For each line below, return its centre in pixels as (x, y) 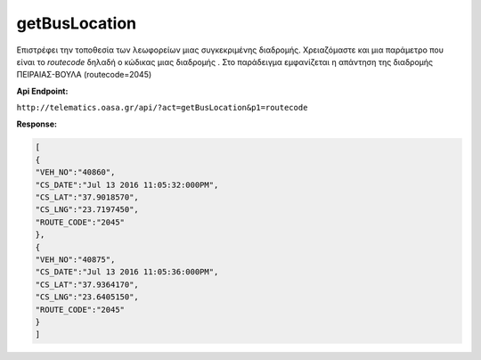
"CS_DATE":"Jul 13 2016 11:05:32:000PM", (127, 184)
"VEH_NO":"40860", (75, 172)
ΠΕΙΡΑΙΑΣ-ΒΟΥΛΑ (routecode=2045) (84, 75)
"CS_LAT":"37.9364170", (87, 284)
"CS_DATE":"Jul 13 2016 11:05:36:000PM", (127, 272)
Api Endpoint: (42, 91)
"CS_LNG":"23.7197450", (87, 210)
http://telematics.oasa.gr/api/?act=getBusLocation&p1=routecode (162, 108)
